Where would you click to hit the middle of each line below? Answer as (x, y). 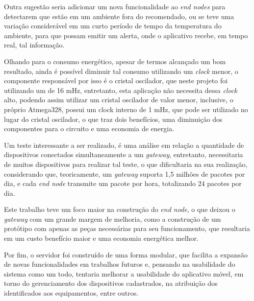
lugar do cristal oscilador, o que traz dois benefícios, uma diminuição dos (113, 119)
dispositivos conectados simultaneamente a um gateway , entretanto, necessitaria (124, 154)
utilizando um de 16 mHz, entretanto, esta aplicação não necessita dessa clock (121, 90)
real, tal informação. (34, 45)
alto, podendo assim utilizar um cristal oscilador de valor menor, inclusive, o (119, 100)
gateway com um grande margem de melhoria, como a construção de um (113, 219)
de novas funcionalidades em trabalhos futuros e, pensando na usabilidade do (120, 264)
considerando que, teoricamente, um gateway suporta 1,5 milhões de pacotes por (125, 174)
